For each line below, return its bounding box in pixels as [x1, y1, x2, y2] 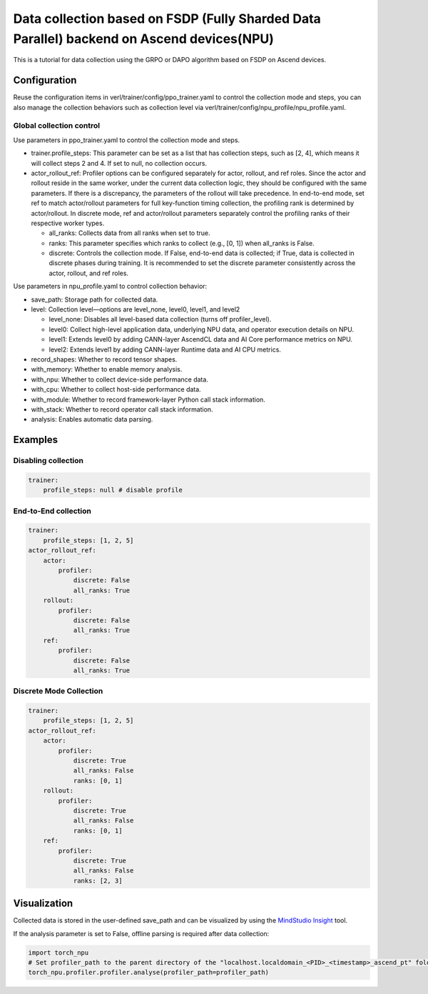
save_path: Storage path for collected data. [31, 295, 158, 304]
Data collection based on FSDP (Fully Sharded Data [13, 11, 321, 26]
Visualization [13, 898, 73, 910]
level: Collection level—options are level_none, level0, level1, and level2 [31, 305, 240, 314]
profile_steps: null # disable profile [43, 486, 183, 494]
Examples [13, 434, 58, 446]
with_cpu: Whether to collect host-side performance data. [31, 385, 201, 394]
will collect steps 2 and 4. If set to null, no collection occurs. [31, 159, 207, 167]
